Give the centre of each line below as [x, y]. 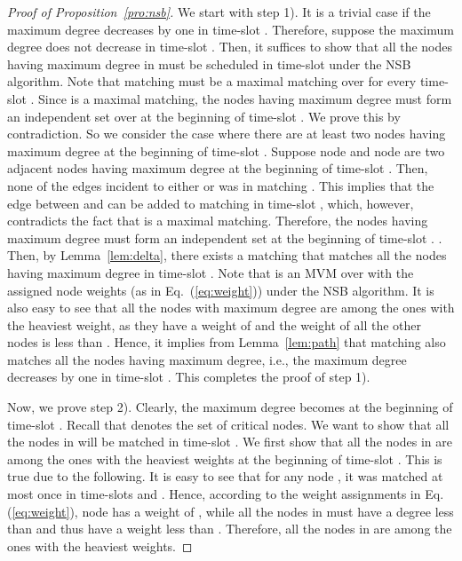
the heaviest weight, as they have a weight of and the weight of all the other [215, 324]
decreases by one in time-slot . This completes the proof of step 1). [189, 377]
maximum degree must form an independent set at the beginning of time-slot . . [225, 237]
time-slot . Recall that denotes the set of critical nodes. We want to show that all [228, 424]
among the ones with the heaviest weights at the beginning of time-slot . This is [225, 458]
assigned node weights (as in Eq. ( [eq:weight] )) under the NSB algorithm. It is [221, 290]
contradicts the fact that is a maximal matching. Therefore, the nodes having [218, 221]
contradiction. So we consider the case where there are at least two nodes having [227, 134]
